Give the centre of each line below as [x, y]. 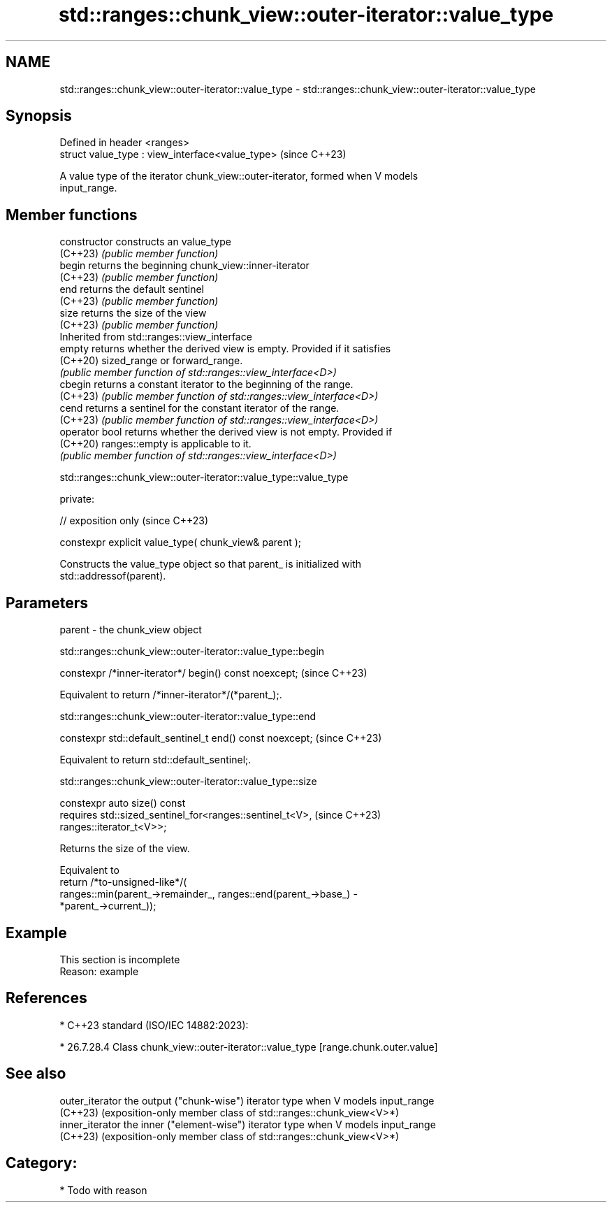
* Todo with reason [103, 1190]
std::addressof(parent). [113, 576]
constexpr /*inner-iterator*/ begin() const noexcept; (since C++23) [213, 673]
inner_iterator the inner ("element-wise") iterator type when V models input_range [248, 1124]
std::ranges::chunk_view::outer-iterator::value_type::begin [192, 652]
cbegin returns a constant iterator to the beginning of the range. [206, 384]
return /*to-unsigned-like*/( [123, 882]
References [46, 998]
